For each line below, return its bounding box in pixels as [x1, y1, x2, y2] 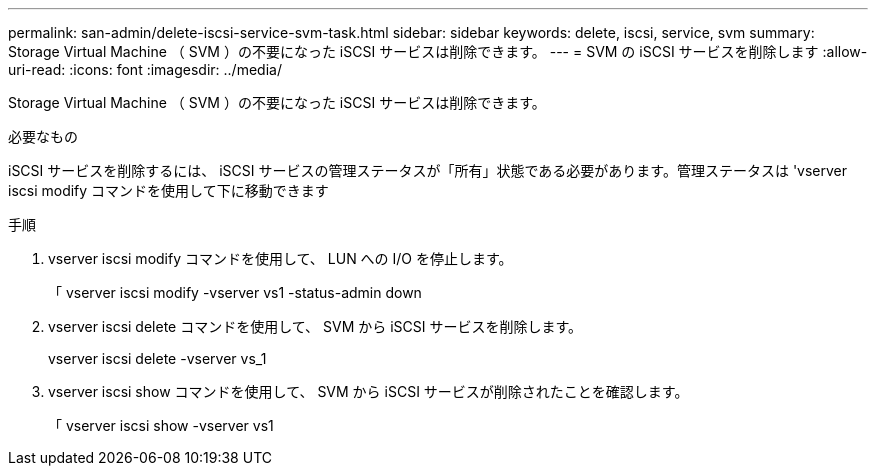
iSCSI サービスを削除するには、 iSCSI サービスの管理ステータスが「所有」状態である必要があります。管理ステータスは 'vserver [8, 162, 848, 179]
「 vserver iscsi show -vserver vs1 [48, 417, 274, 434]
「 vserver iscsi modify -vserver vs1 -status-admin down [48, 284, 422, 301]
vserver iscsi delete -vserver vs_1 [48, 350, 267, 367]
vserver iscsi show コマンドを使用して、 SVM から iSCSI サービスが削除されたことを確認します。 [48, 383, 689, 400]
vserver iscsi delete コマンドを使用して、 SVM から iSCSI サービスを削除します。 [48, 318, 583, 335]
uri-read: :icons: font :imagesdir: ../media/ [8, 61, 282, 78]
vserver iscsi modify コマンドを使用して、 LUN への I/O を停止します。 [48, 250, 513, 267]
